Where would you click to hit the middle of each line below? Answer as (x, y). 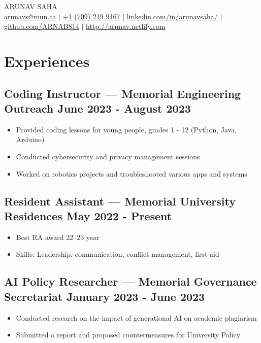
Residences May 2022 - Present (88, 215)
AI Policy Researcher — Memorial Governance (130, 281)
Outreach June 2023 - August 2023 (97, 108)
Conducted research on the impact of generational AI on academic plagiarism (136, 317)
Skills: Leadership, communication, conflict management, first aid (118, 254)
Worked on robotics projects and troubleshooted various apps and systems (132, 173)
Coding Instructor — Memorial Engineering (123, 93)
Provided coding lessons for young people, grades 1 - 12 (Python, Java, (126, 129)
